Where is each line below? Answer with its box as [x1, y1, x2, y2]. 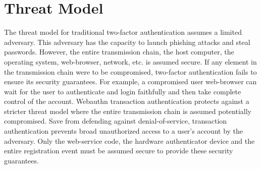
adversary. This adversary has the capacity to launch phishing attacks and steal [4, 36, 250, 47]
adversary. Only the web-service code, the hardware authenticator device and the [4, 135, 255, 146]
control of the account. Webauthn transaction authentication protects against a [4, 96, 249, 106]
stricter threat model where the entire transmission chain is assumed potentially [4, 105, 251, 116]
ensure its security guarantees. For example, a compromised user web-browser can [4, 76, 257, 87]
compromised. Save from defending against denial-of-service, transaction [4, 116, 227, 126]
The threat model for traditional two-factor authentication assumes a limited [4, 27, 242, 37]
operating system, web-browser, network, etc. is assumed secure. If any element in [4, 56, 257, 67]
